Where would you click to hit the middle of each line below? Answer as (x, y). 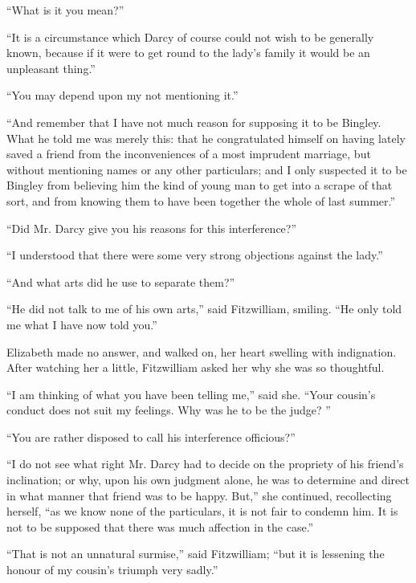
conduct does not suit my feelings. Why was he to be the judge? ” (169, 410)
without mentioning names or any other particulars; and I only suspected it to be (207, 169)
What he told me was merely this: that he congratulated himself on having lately (206, 138)
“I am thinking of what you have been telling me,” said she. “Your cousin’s (191, 394)
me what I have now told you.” (82, 324)
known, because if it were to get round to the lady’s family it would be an (188, 53)
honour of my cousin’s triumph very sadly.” (112, 570)
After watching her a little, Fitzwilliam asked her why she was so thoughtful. (196, 367)
